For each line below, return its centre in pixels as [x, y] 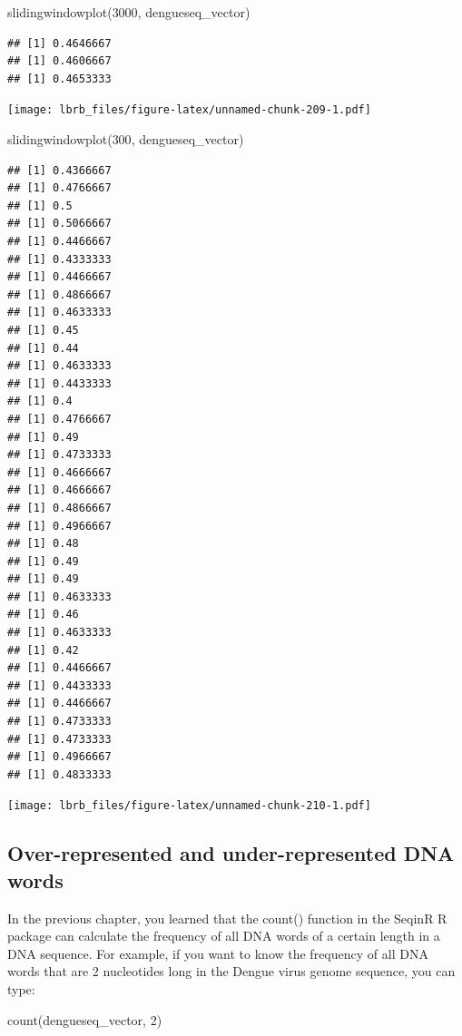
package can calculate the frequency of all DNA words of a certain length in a [224, 936]
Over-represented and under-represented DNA [231, 853]
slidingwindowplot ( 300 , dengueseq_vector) [126, 139]
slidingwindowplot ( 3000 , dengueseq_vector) [129, 12]
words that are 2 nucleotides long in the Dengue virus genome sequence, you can [231, 971]
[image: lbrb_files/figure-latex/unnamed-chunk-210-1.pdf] [189, 806]
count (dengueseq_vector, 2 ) [85, 1019]
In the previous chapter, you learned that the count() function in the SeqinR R [227, 918]
